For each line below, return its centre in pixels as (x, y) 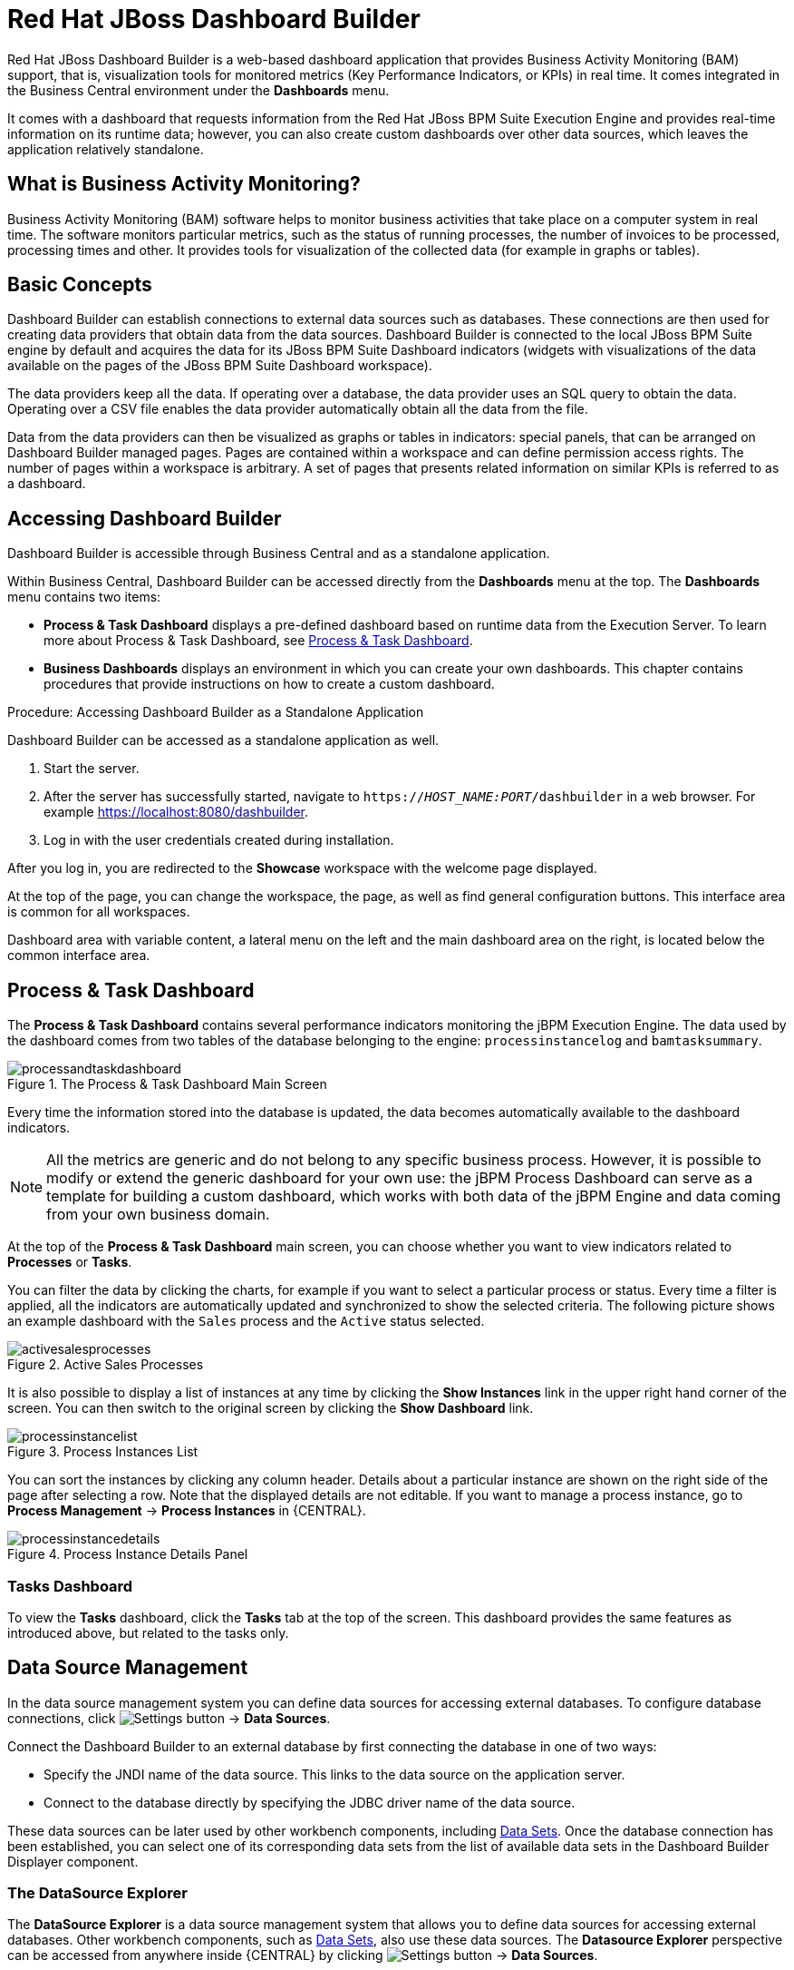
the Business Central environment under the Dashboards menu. (198, 90)
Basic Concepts (80, 285)
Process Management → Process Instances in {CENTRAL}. (187, 1511)
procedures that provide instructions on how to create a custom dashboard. (269, 684)
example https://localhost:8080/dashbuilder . (176, 812)
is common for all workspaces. (99, 912)
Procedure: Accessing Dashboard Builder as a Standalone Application (216, 712)
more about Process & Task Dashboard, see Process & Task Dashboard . (258, 641)
